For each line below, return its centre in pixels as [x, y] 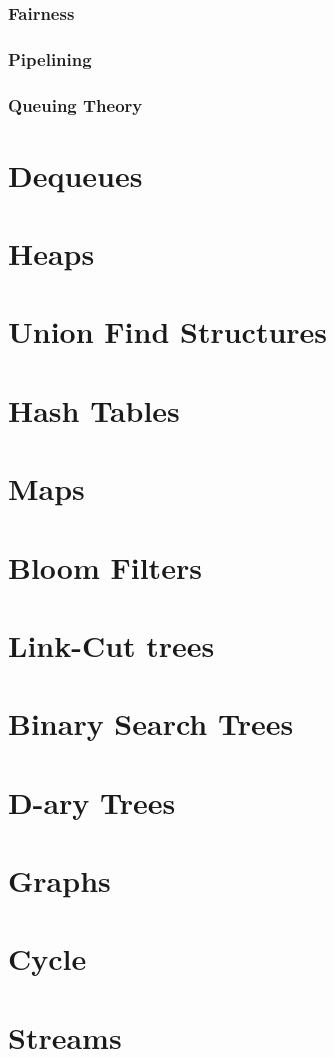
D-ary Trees [92, 801]
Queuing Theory [75, 104]
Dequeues [75, 174]
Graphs [59, 880]
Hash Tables [94, 409]
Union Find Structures [168, 331]
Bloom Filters [105, 566]
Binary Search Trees [151, 723]
